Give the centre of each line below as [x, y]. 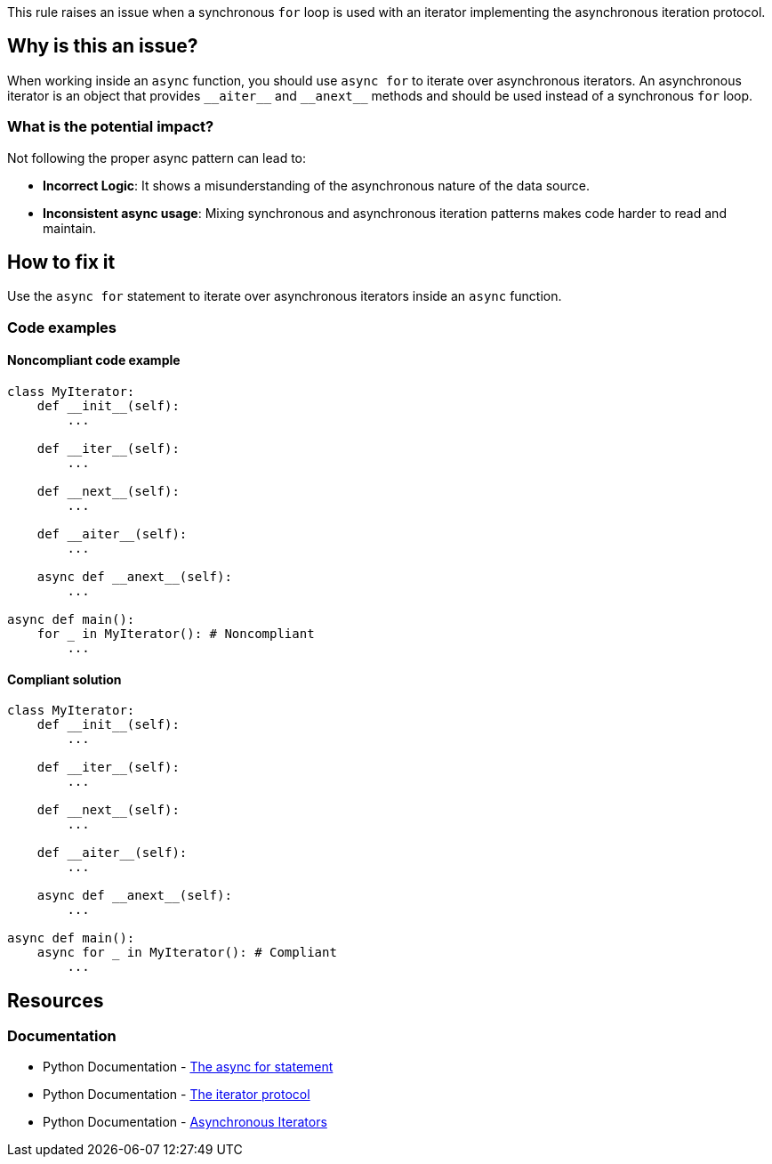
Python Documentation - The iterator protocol [177, 1095]
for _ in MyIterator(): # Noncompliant [176, 634]
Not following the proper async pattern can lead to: [157, 158]
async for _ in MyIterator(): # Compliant [187, 953]
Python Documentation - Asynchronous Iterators [185, 1122]
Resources [56, 1000]
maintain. [69, 228]
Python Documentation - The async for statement [188, 1067]
